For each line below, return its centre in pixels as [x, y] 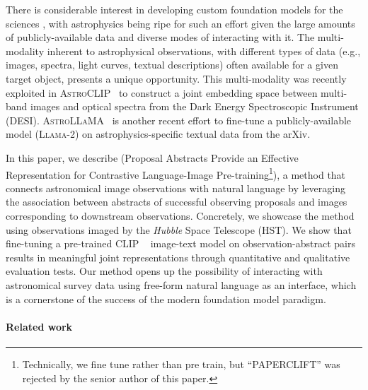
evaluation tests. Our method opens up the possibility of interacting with [164, 271]
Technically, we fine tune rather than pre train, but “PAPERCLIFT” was [181, 364]
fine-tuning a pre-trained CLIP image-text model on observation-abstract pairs [180, 243]
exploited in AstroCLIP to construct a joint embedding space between [162, 92]
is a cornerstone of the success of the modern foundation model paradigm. [166, 299]
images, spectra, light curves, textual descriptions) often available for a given [172, 65]
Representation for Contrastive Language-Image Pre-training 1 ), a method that [176, 173]
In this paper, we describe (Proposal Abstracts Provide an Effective [152, 157]
